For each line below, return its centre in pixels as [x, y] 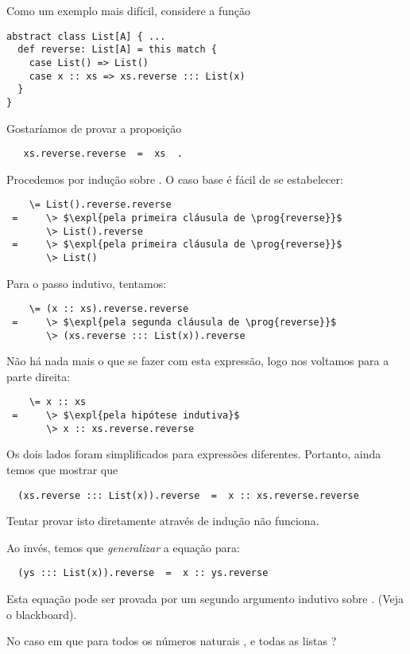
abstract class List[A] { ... [86, 36]
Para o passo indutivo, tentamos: [87, 283]
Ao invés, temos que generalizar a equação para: [123, 547]
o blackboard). [42, 614]
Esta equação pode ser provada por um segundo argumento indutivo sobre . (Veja [205, 599]
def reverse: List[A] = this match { [117, 50]
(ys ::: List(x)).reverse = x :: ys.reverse [143, 573]
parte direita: [39, 376]
